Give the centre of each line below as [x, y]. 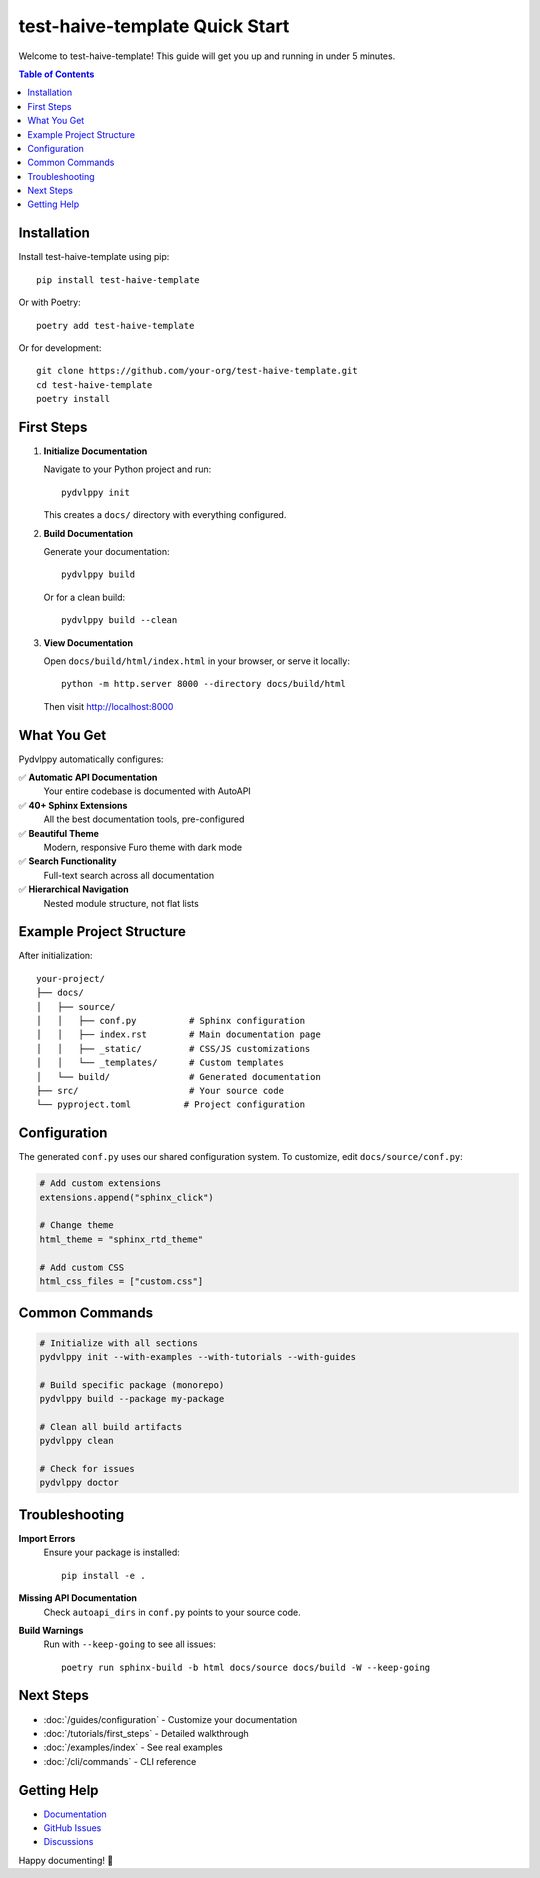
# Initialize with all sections [119, 1343]
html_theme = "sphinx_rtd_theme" [121, 1239]
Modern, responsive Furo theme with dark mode [143, 847]
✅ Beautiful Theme [59, 833]
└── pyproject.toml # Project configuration [170, 1104]
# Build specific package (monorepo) [132, 1384]
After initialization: [56, 956]
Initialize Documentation [95, 451]
